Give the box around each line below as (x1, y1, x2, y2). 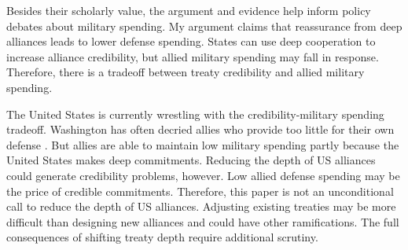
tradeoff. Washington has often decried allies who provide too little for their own (6, 121, 395, 138)
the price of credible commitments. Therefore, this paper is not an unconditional (6, 182, 394, 199)
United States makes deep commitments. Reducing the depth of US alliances (6, 152, 376, 168)
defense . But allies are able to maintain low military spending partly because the (6, 136, 399, 153)
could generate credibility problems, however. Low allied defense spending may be (6, 167, 400, 183)
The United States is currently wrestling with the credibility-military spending (6, 105, 384, 122)
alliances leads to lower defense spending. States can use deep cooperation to (6, 33, 376, 50)
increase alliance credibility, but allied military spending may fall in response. (6, 48, 379, 64)
